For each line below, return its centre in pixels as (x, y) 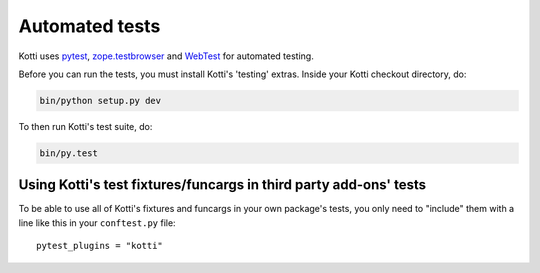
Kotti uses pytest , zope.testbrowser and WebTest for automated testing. (166, 56)
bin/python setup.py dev (100, 100)
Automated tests (89, 26)
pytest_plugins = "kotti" (100, 246)
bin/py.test (69, 153)
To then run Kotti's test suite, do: (85, 126)
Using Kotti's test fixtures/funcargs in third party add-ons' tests (222, 185)
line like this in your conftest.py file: (97, 222)
